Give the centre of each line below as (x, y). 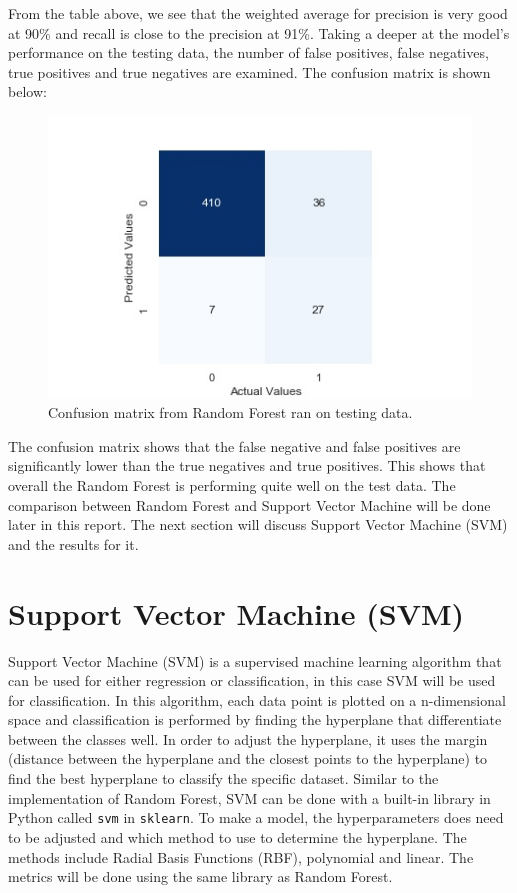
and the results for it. (73, 543)
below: (27, 91)
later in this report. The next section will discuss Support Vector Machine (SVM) (258, 524)
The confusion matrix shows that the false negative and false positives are (234, 445)
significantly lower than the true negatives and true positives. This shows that (247, 465)
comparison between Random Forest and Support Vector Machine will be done (249, 504)
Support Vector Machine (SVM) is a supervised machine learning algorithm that (255, 660)
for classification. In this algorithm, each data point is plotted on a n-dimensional (257, 699)
